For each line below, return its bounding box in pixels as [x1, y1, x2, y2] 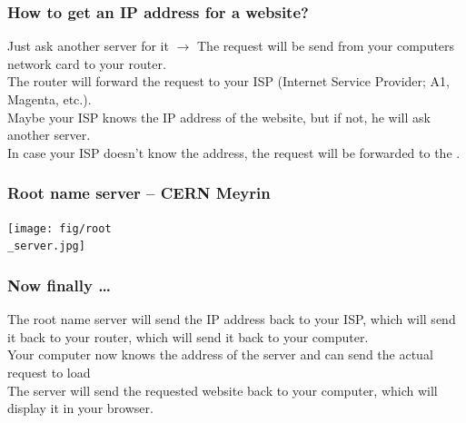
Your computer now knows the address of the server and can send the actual [7, 345, 433, 364]
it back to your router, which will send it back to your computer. [7, 327, 369, 346]
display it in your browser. [7, 398, 154, 418]
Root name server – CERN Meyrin [7, 182, 271, 204]
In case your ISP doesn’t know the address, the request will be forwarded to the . [7, 143, 461, 162]
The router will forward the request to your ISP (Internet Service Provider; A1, [7, 72, 450, 91]
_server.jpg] [7, 240, 85, 253]
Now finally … [7, 273, 111, 296]
